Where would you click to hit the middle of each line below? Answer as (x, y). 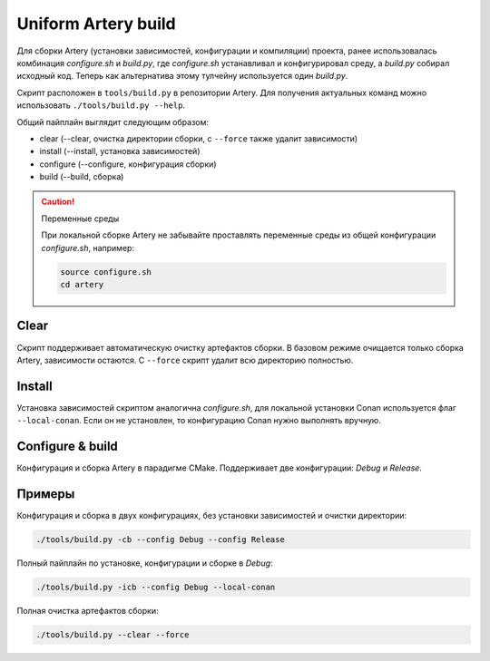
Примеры (46, 494)
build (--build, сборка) (82, 177)
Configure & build (67, 446)
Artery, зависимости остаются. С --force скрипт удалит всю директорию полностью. (185, 360)
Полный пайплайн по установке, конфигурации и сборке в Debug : (145, 563)
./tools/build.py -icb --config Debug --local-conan (156, 587)
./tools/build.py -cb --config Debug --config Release (160, 539)
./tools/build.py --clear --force (113, 634)
